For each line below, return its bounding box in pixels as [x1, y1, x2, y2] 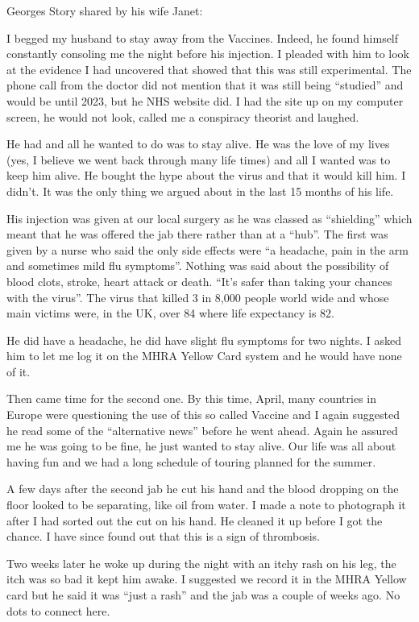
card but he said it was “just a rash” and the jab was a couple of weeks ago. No [6, 587, 400, 603]
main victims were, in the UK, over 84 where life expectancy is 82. [6, 305, 334, 321]
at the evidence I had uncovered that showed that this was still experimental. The [6, 60, 412, 77]
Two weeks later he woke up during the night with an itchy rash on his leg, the [6, 554, 396, 571]
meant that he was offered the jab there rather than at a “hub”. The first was [6, 226, 388, 243]
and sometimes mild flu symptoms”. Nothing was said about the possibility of [6, 257, 389, 274]
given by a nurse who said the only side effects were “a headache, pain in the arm [6, 241, 409, 258]
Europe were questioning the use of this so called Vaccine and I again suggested [6, 406, 400, 423]
